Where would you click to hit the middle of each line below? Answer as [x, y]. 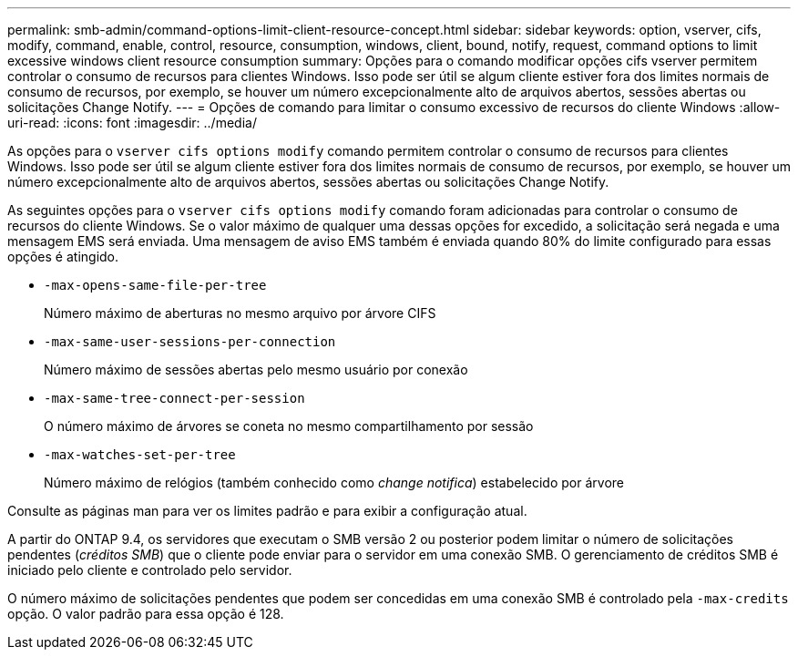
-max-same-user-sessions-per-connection [190, 342]
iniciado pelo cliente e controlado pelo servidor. [150, 570]
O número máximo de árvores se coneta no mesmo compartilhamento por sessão [289, 426]
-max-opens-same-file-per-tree [155, 285]
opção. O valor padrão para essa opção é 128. [146, 614]
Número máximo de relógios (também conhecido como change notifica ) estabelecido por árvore [334, 482]
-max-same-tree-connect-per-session [174, 398]
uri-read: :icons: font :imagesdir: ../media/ [132, 123]
